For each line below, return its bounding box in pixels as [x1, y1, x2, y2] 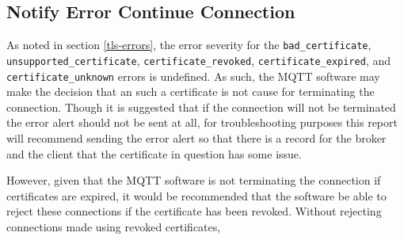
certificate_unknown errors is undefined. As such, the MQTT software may [6, 67, 380, 84]
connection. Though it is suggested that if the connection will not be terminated [6, 98, 396, 115]
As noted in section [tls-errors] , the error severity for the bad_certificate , [6, 36, 372, 53]
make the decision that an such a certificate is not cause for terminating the [6, 83, 375, 100]
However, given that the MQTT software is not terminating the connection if [6, 172, 381, 189]
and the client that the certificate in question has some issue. [6, 145, 302, 162]
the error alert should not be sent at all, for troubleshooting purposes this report [6, 114, 398, 131]
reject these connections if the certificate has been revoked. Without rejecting [6, 203, 382, 219]
